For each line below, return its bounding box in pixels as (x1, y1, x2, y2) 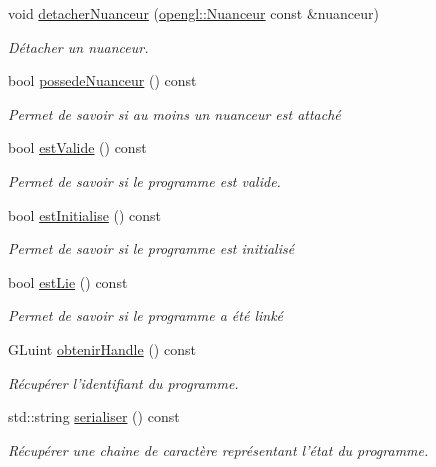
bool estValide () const (8, 137, 147, 158)
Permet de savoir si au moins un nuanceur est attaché (8, 103, 341, 124)
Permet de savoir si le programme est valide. (8, 170, 281, 191)
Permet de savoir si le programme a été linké (8, 305, 284, 326)
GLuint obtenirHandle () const (8, 338, 196, 359)
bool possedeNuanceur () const (8, 70, 197, 91)
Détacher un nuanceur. (8, 36, 149, 57)
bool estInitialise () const (8, 204, 162, 225)
